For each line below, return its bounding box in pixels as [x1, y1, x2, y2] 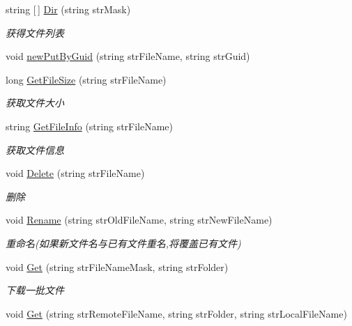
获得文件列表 [6, 25, 64, 40]
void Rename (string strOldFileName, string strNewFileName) [6, 212, 273, 227]
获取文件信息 [6, 142, 64, 157]
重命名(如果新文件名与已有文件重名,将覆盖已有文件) [6, 235, 241, 250]
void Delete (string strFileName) [6, 166, 145, 180]
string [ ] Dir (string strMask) [6, 2, 131, 16]
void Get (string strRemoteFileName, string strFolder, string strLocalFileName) [6, 306, 347, 320]
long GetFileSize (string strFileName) [6, 72, 167, 86]
